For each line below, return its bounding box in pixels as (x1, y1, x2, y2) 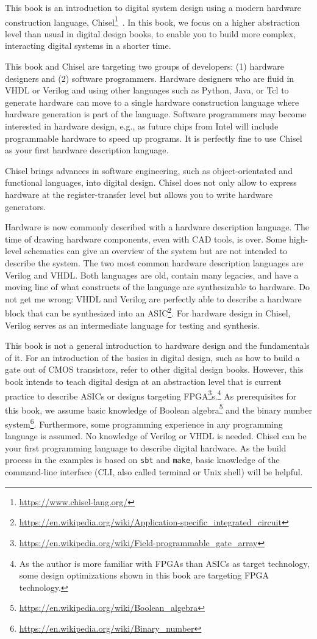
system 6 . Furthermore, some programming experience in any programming (5, 416, 283, 430)
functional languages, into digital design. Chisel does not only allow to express (5, 176, 297, 189)
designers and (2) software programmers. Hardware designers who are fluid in (5, 71, 294, 84)
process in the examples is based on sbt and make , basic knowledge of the (5, 453, 280, 466)
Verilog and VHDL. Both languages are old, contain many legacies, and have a (5, 268, 299, 281)
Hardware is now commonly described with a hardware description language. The (5, 221, 310, 233)
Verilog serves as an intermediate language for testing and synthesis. (5, 318, 260, 331)
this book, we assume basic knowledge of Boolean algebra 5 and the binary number (5, 401, 312, 416)
